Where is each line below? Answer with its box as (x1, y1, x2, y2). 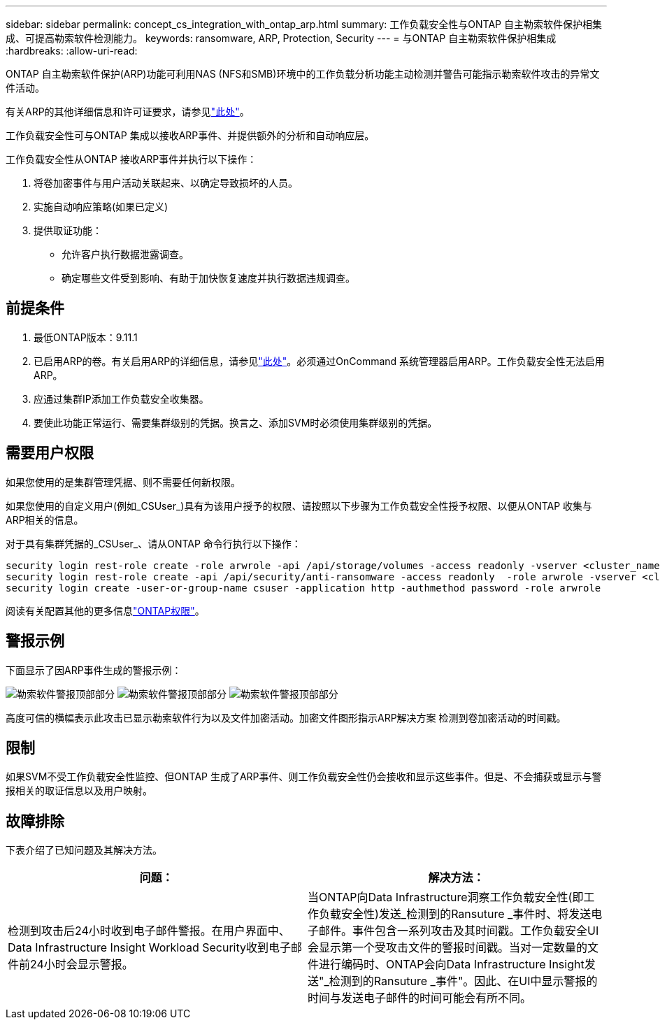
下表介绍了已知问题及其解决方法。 (6, 844, 162, 856)
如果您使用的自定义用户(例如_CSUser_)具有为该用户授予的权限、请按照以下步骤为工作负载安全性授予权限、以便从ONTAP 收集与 (6, 499, 593, 512)
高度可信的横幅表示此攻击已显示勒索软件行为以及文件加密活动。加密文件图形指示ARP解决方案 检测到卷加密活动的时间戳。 (6, 711, 566, 724)
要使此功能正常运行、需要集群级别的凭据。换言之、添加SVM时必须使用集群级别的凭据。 (34, 416, 438, 429)
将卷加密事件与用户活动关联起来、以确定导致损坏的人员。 (34, 177, 298, 189)
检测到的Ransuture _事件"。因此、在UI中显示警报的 (329, 974, 598, 989)
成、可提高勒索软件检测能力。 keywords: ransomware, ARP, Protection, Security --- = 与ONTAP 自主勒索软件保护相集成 (6, 32, 557, 44)
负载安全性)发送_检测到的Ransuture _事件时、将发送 (319, 907, 591, 922)
